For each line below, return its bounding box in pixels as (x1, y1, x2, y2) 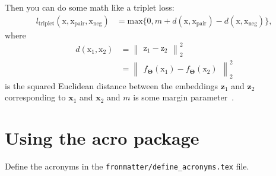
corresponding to (5, 91, 66, 103)
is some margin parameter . (133, 91, 234, 103)
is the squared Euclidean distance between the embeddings (5, 79, 218, 92)
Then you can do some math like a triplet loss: (5, 1, 175, 13)
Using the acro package (5, 126, 199, 150)
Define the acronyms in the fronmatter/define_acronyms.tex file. (5, 160, 249, 172)
